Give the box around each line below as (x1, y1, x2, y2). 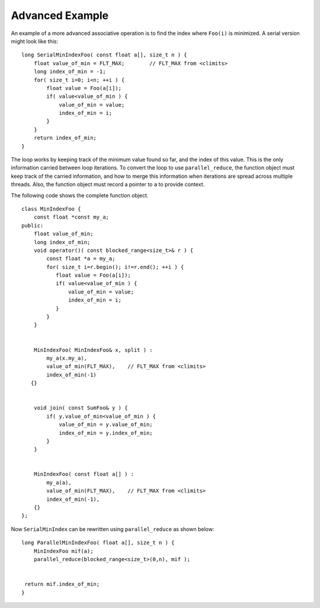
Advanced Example (11, 9, 109, 22)
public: (21, 222, 44, 229)
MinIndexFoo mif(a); (33, 548, 94, 554)
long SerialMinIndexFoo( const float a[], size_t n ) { (21, 52, 187, 59)
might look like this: (11, 37, 59, 44)
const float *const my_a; (33, 214, 110, 220)
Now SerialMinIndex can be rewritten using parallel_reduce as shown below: (11, 525, 215, 533)
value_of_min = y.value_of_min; (59, 421, 153, 428)
